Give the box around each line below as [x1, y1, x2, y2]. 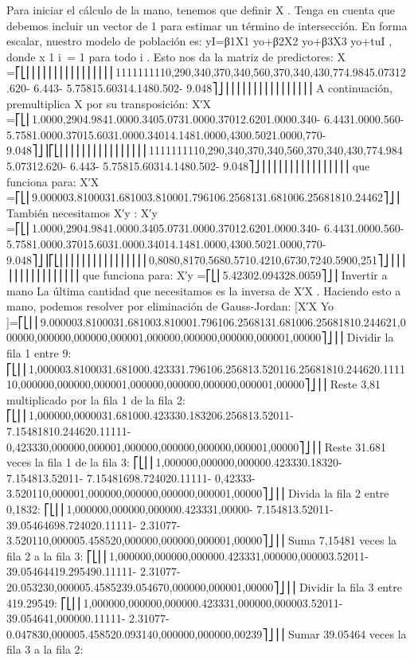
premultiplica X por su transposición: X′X [6, 95, 211, 111]
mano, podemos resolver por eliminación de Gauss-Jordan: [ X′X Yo [6, 298, 334, 314]
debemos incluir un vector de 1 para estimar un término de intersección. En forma [6, 17, 408, 33]
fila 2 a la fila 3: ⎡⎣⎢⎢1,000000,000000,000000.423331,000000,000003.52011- [6, 547, 369, 564]
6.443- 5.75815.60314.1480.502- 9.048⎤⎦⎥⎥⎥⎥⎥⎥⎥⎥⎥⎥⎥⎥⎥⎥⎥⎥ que [70, 157, 370, 174]
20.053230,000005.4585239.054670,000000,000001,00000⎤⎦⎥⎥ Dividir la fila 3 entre [6, 578, 402, 595]
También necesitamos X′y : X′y [6, 204, 158, 221]
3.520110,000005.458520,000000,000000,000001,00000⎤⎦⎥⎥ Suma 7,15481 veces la [6, 532, 397, 549]
